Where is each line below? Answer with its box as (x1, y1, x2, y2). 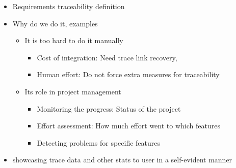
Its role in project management (24, 86, 121, 96)
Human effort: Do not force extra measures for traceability (37, 69, 220, 80)
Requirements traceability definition (12, 1, 125, 11)
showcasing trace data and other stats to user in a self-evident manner (12, 154, 232, 165)
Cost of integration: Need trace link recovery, (37, 52, 177, 62)
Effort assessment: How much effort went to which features (37, 120, 220, 131)
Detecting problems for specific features (37, 137, 161, 148)
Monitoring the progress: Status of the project (37, 103, 181, 114)
